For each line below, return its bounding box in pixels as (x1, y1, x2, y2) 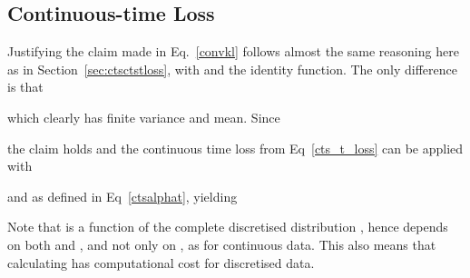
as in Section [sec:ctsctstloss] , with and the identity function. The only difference (7, 59, 457, 78)
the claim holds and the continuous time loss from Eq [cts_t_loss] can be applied (7, 138, 464, 157)
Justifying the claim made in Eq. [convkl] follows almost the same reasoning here (7, 42, 459, 61)
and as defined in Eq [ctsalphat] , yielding (7, 186, 238, 205)
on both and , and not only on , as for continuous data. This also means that (7, 234, 436, 253)
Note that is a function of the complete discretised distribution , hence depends (7, 217, 448, 236)
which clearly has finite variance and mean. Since (7, 107, 280, 126)
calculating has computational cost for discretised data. (7, 253, 315, 272)
